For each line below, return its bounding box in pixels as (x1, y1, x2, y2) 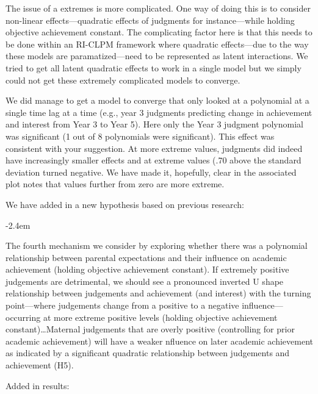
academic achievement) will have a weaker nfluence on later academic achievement (5, 334, 313, 347)
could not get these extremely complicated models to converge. (5, 73, 240, 86)
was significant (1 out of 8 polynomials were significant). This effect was (5, 129, 275, 142)
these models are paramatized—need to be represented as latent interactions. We (5, 49, 308, 62)
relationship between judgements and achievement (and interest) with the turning (5, 287, 311, 299)
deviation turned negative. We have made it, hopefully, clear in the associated (5, 165, 297, 178)
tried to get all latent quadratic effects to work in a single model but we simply (5, 61, 302, 74)
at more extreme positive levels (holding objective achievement (43, 310, 278, 323)
